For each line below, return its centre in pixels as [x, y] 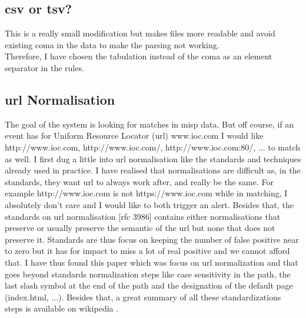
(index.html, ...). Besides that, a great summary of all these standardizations [143, 297]
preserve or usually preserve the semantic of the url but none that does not [140, 228]
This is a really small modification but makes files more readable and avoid [140, 33]
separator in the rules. [44, 67]
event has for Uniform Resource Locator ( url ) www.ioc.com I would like [134, 135]
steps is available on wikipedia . [62, 308]
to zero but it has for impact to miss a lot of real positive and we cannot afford [147, 251]
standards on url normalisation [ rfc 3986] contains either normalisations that [143, 216]
